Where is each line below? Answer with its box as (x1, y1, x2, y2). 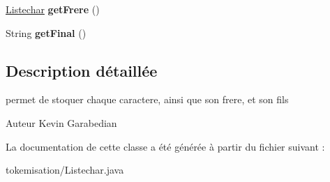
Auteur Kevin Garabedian (6, 115, 117, 130)
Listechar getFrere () (6, 2, 100, 16)
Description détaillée (6, 59, 158, 81)
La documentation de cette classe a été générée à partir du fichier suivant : (6, 139, 325, 153)
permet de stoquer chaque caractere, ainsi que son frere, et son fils (6, 92, 289, 107)
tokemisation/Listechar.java (6, 162, 124, 177)
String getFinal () (6, 25, 87, 40)
